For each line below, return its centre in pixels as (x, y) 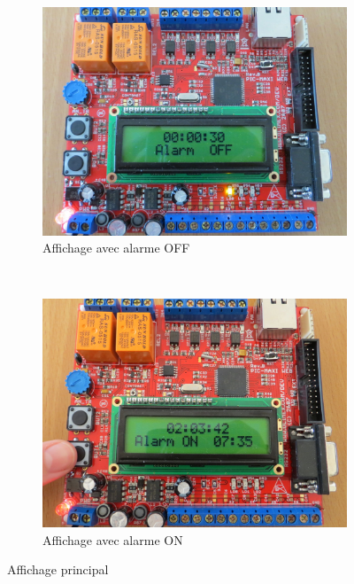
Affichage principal (58, 569)
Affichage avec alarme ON (113, 539)
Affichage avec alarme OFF (116, 248)
